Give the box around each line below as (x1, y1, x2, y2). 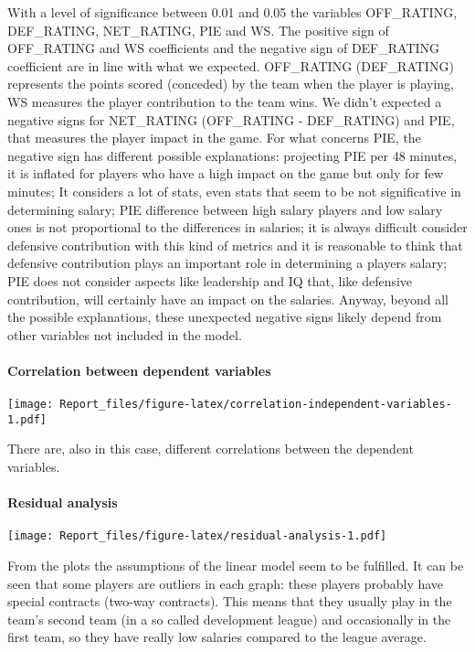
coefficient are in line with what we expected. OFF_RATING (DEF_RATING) (7, 56, 454, 75)
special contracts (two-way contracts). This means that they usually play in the (7, 592, 452, 611)
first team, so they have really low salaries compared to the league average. (7, 627, 427, 647)
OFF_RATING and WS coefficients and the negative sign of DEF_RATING (7, 38, 440, 58)
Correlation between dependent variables (7, 360, 271, 379)
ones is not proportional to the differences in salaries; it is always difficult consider (7, 218, 468, 237)
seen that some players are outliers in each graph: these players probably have (7, 573, 444, 593)
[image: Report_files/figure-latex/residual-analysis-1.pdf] (7, 529, 387, 543)
